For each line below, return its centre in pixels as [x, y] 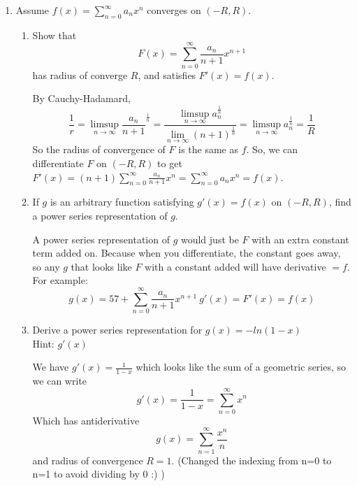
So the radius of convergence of [99, 149]
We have [51, 367]
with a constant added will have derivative [235, 266]
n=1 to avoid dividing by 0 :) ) [99, 474]
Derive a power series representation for [117, 330]
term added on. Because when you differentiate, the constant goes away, [187, 253]
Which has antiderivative [86, 420]
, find [340, 202]
